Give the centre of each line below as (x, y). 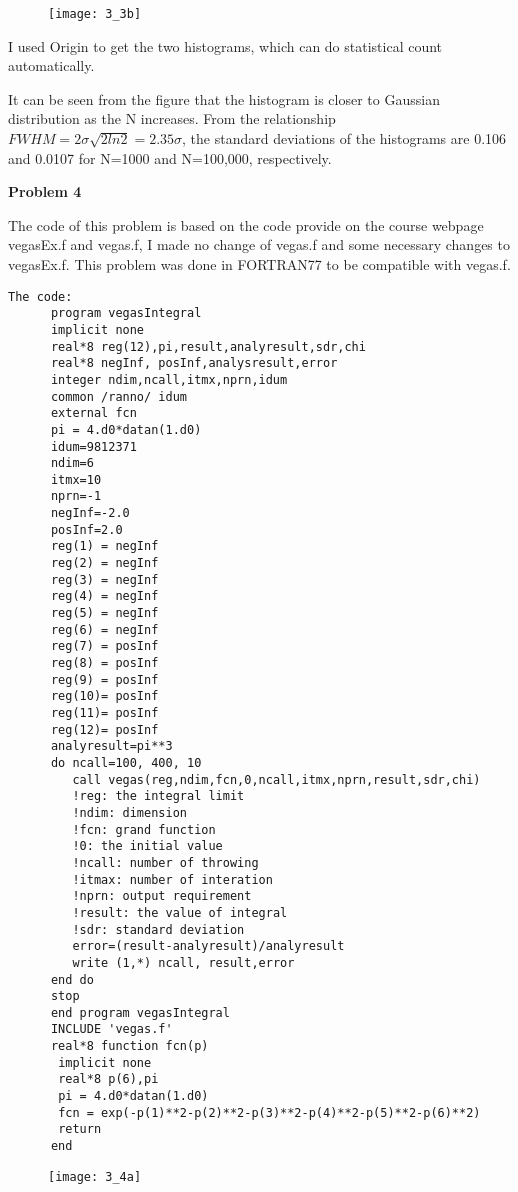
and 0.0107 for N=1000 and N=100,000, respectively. (170, 157)
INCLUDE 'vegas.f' (111, 1029)
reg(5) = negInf (104, 613)
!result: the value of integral (180, 912)
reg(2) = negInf (104, 563)
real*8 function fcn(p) (129, 1046)
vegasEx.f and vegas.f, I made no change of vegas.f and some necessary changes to (259, 244)
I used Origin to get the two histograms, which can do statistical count (225, 45)
